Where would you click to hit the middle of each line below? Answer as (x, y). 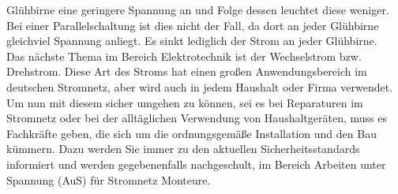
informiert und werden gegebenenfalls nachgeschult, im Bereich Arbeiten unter (196, 164)
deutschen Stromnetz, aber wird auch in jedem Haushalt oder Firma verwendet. (200, 86)
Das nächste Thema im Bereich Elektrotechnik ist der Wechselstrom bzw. (184, 56)
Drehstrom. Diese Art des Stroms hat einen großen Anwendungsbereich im (187, 71)
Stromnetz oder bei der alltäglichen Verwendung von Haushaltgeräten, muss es (197, 118)
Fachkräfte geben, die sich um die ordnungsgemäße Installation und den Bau (191, 133)
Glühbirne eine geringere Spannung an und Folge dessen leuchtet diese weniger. (198, 9)
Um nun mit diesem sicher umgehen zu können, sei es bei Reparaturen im (185, 102)
